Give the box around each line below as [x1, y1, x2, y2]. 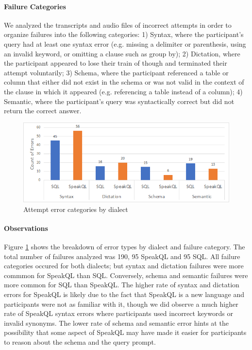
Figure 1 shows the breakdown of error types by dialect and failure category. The [4, 242, 245, 252]
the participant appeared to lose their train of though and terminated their [4, 58, 227, 68]
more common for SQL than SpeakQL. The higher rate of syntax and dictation [4, 280, 239, 290]
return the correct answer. [4, 105, 82, 116]
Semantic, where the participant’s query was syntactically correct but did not [4, 96, 235, 106]
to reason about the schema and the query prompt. [4, 336, 156, 347]
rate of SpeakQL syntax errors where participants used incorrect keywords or [4, 308, 233, 318]
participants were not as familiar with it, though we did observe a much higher [4, 298, 238, 309]
